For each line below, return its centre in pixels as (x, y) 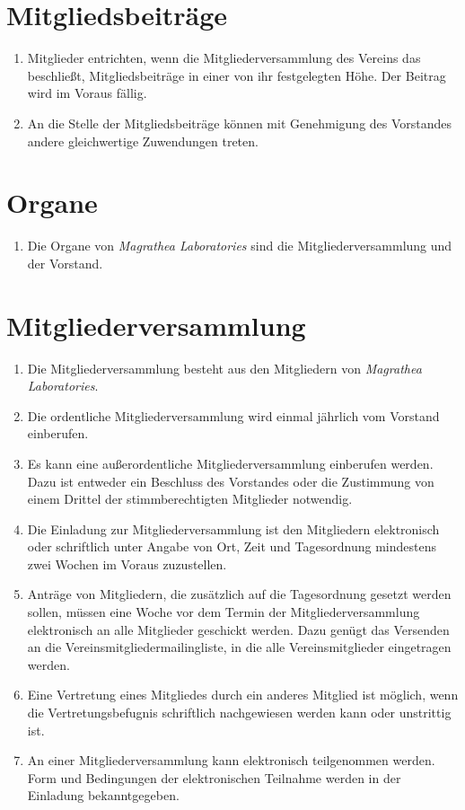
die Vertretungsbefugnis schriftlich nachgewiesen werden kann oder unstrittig (239, 713)
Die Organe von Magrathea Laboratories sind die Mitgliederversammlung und (240, 246)
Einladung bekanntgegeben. (103, 795)
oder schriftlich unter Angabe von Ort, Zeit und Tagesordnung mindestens (232, 546)
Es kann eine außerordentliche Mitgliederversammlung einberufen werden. (230, 463)
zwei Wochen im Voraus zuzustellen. (127, 563)
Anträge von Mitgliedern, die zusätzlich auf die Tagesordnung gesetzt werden (239, 594)
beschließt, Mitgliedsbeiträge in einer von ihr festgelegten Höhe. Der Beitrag (237, 75)
